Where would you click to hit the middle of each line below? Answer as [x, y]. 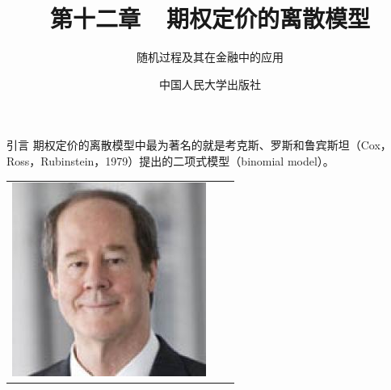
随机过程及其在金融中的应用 [210, 57]
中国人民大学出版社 [210, 84]
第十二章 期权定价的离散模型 [210, 18]
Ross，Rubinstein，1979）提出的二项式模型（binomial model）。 [170, 160]
